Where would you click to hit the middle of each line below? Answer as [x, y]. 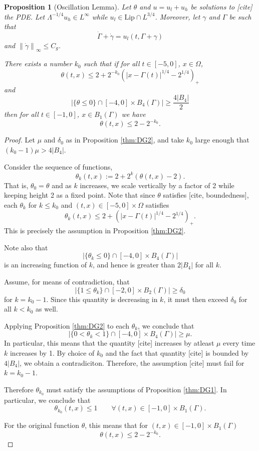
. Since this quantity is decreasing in [102, 299]
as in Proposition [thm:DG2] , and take [125, 140]
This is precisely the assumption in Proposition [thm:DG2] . [95, 231]
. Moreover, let [178, 16]
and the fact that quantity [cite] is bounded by [177, 352]
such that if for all [111, 63]
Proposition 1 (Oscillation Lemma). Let [68, 7]
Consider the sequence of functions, [58, 166]
